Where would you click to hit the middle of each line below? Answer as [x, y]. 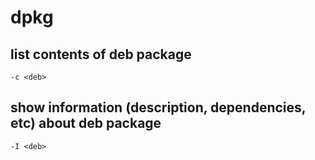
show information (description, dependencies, [158, 107]
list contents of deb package [101, 54]
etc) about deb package [86, 123]
